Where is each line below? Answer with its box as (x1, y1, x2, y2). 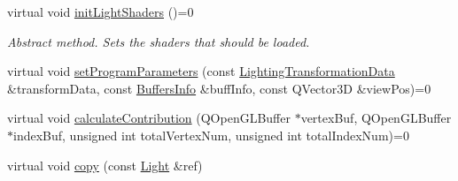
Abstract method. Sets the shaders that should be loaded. (7, 32, 310, 50)
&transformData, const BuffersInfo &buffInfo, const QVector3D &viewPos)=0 (7, 79, 431, 97)
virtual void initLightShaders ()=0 (7, 3, 194, 20)
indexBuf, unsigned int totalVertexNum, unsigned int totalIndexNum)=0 (13, 125, 409, 144)
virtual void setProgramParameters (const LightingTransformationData (7, 62, 395, 80)
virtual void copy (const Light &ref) (7, 155, 203, 174)
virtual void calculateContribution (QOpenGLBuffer (7, 109, 291, 127)
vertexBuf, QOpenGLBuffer (300, 109, 452, 127)
